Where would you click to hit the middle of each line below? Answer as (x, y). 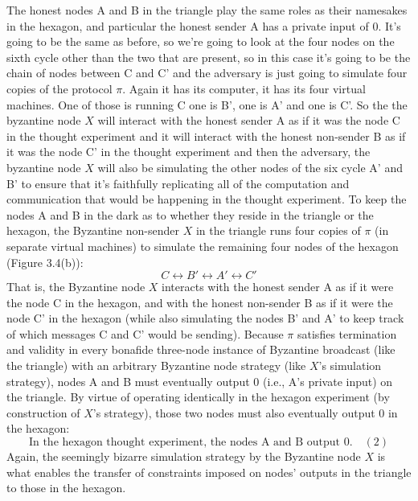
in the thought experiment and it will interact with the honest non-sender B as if (206, 136)
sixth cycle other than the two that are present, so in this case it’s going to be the (209, 57)
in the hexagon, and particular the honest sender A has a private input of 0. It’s (204, 25)
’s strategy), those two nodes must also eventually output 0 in (245, 412)
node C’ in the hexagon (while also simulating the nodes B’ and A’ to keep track (205, 318)
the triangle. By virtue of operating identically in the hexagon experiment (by (198, 397)
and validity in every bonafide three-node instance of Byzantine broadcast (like (201, 349)
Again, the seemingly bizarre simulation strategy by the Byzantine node (184, 456)
